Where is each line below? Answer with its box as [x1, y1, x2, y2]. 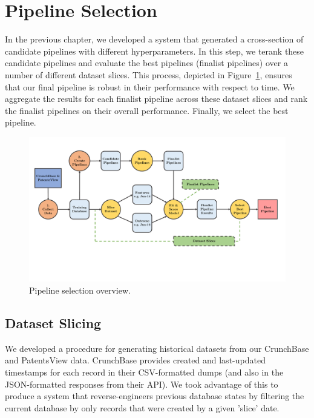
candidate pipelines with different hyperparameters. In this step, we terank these [5, 44, 304, 57]
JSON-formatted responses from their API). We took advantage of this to [5, 377, 278, 390]
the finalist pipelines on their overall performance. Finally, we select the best [5, 104, 289, 116]
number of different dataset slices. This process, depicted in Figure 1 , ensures [5, 68, 292, 81]
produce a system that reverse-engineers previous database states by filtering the [5, 389, 304, 402]
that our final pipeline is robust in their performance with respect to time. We [5, 80, 295, 93]
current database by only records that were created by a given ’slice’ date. [5, 401, 280, 414]
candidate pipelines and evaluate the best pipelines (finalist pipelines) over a [5, 56, 288, 69]
